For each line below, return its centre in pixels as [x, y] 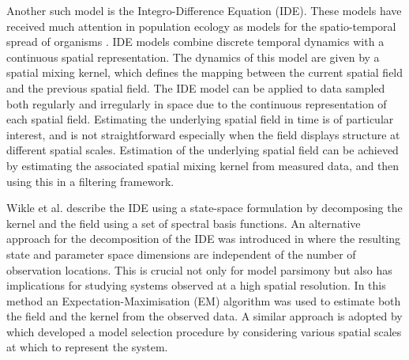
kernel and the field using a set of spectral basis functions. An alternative [184, 223]
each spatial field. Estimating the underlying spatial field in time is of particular [200, 119]
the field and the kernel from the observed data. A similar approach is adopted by [204, 316]
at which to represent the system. [87, 347]
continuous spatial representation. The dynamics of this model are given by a [193, 57]
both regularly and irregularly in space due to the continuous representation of [197, 103]
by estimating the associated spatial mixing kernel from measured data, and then [203, 165]
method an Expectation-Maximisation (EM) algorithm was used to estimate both [204, 300]
